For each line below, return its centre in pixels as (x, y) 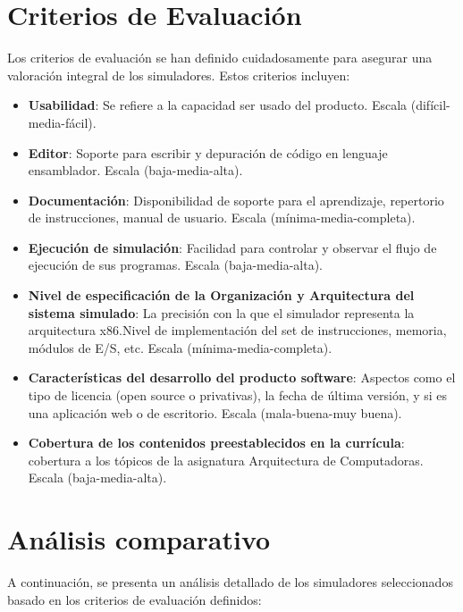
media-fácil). (62, 122)
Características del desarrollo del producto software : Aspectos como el (242, 377)
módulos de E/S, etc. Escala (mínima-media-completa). (180, 347)
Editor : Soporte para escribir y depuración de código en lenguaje (208, 152)
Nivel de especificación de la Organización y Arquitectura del (221, 295)
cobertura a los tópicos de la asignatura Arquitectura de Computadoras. (226, 460)
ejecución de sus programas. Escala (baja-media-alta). (175, 265)
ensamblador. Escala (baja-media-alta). (135, 170)
